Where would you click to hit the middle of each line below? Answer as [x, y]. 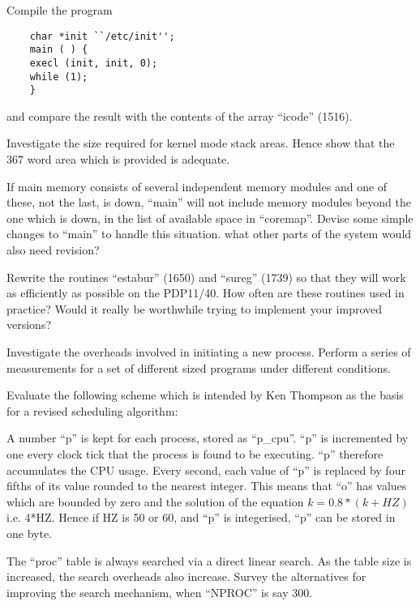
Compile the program [60, 10]
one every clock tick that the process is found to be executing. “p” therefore [195, 453]
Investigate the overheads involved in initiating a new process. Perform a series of [209, 352]
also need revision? [53, 250]
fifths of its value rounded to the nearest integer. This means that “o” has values [207, 486]
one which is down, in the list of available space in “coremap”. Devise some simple [210, 218]
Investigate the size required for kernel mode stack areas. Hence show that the [201, 143]
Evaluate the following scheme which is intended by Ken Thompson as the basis [205, 395]
